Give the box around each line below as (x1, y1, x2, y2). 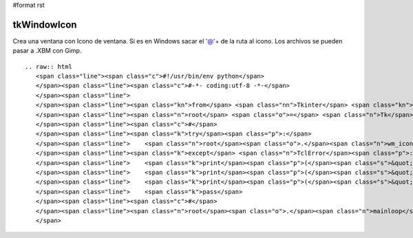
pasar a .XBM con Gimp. (12, 47, 82, 55)
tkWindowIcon (12, 19, 77, 30)
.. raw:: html (25, 63, 72, 70)
